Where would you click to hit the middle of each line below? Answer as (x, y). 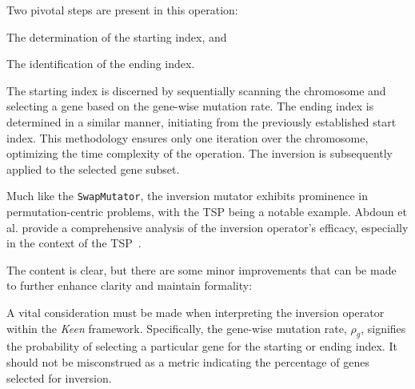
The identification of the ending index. (101, 64)
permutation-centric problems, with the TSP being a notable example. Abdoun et (207, 211)
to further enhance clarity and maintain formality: (130, 285)
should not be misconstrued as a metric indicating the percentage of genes (188, 361)
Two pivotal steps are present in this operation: (122, 10)
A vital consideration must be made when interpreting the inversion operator (196, 312)
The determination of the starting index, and (117, 36)
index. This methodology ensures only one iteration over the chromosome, (188, 137)
